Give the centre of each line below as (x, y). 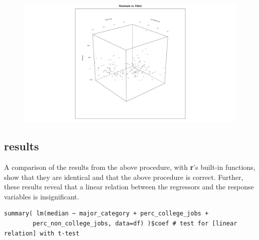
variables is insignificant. (42, 196)
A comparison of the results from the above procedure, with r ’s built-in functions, (130, 167)
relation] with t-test (42, 233)
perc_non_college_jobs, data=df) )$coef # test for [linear (135, 223)
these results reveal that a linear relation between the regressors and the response (129, 187)
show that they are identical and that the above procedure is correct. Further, (124, 177)
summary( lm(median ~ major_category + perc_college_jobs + (106, 214)
